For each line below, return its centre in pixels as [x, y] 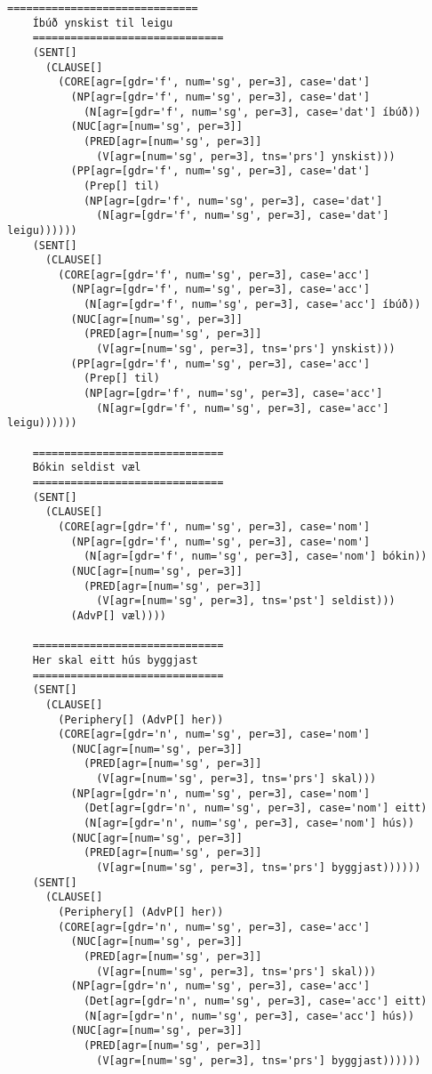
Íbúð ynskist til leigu [103, 23]
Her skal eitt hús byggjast [115, 660]
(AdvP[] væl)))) [118, 615]
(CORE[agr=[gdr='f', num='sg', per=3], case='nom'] [214, 526]
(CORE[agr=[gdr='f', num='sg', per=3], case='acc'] [214, 275]
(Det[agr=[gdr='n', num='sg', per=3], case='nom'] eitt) [255, 808]
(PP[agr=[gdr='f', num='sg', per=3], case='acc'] [220, 363]
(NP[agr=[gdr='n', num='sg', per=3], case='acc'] [220, 986]
